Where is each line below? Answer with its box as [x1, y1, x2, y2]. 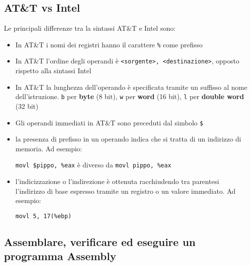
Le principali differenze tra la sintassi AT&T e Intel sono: [4, 23, 176, 33]
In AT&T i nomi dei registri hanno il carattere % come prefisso [15, 39, 203, 49]
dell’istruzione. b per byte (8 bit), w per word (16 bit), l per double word [15, 91, 244, 102]
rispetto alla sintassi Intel [15, 65, 91, 76]
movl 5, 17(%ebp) [15, 212, 72, 220]
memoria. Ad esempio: [15, 143, 83, 153]
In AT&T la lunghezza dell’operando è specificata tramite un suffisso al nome [15, 82, 248, 92]
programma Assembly [4, 248, 116, 264]
